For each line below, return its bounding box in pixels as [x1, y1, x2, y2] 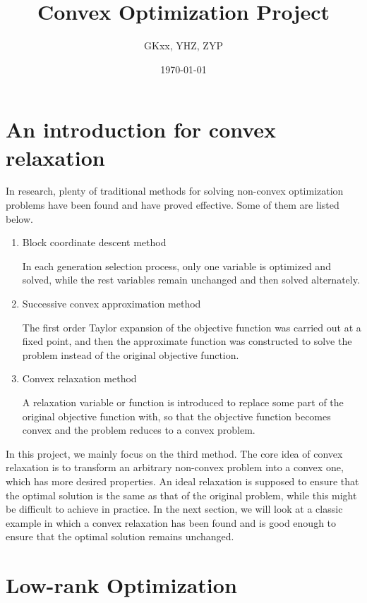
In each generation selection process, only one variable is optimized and [22, 258, 331, 273]
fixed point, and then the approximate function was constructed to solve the [22, 334, 352, 348]
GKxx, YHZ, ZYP [144, 38, 223, 53]
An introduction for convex [6, 115, 277, 144]
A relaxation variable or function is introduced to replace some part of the [22, 394, 344, 409]
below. [6, 211, 33, 226]
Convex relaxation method [22, 371, 137, 386]
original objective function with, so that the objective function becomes [22, 408, 331, 423]
